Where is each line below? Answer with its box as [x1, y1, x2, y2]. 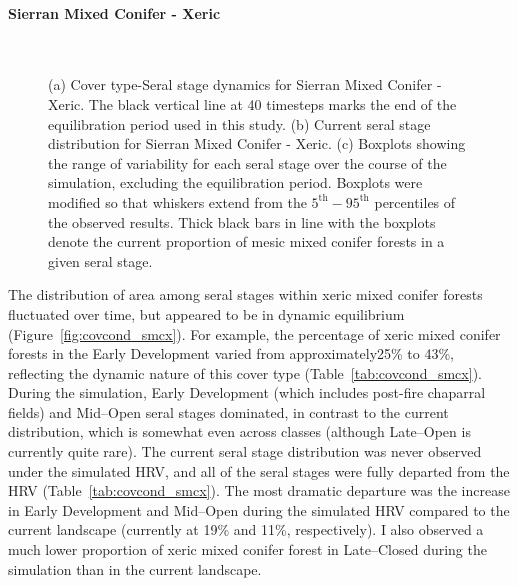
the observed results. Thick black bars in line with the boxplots [48, 211, 436, 232]
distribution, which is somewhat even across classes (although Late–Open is [8, 421, 471, 442]
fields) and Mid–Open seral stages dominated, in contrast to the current [8, 401, 449, 422]
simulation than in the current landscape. [8, 558, 262, 579]
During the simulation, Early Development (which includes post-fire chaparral [8, 382, 486, 403]
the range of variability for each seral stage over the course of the [48, 152, 447, 173]
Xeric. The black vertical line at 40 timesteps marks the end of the [48, 93, 457, 114]
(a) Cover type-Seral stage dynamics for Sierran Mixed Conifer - [48, 74, 442, 95]
